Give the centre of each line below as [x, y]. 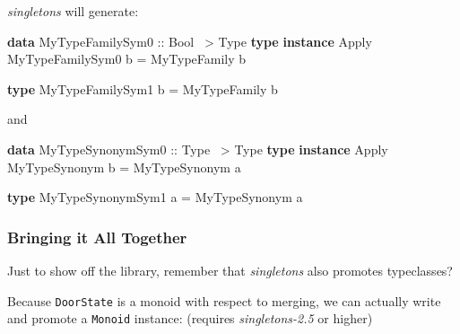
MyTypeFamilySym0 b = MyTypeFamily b [127, 59]
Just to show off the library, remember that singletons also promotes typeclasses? [230, 270]
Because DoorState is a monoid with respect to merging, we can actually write [224, 300]
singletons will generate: [73, 11]
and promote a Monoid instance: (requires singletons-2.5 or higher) [190, 318]
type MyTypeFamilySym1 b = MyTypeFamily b [143, 88]
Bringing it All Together [97, 237]
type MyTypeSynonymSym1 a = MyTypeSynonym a [155, 197]
